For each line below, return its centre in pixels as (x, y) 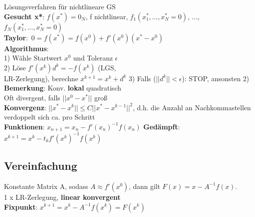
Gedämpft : (162, 126)
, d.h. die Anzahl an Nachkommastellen (192, 107)
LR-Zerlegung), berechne (41, 78)
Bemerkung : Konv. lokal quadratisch (63, 88)
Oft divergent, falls (32, 97)
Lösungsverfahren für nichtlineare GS (60, 6)
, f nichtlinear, (107, 16)
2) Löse (15, 67)
